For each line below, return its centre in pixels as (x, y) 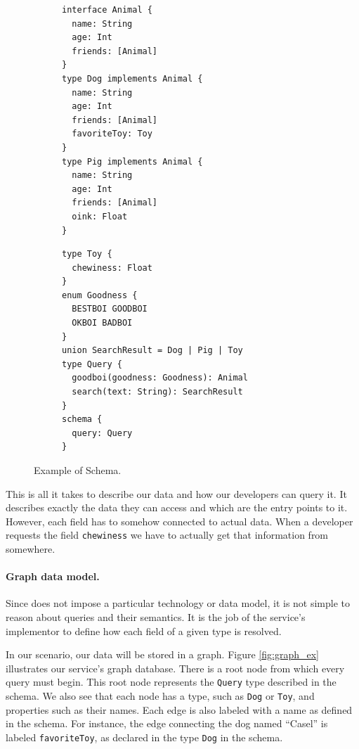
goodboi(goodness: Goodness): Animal (160, 378)
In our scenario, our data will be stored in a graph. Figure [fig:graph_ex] (162, 654)
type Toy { (87, 254)
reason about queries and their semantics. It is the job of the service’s (156, 617)
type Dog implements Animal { (132, 78)
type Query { (92, 364)
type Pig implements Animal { (132, 161)
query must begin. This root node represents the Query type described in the (171, 682)
